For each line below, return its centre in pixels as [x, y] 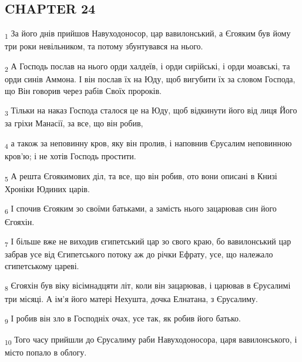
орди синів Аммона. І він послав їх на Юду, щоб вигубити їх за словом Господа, [150, 79]
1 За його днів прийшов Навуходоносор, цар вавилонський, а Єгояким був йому [148, 34]
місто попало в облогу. [46, 352]
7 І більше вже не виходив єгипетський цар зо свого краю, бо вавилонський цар [148, 242]
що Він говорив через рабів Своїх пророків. [83, 90]
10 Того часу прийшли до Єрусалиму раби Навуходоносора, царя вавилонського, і [151, 340]
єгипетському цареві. [42, 265]
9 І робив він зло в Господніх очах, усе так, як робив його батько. [123, 319]
